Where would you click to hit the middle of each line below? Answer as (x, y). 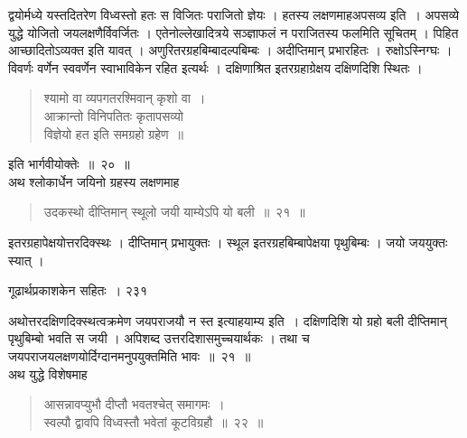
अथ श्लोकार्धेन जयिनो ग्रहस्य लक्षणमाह (94, 181)
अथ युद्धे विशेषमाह (48, 373)
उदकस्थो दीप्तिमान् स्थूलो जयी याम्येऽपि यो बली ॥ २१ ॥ (174, 212)
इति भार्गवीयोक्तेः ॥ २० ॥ (69, 164)
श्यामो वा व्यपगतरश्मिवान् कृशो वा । (125, 98)
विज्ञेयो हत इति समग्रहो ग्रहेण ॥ (114, 133)
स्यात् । (26, 260)
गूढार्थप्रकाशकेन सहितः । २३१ (78, 290)
